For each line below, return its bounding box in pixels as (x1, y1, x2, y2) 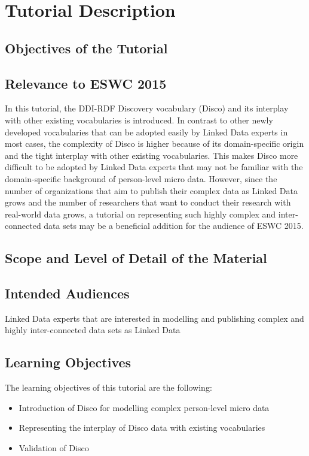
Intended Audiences (5, 284, 130, 303)
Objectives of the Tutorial (5, 38, 168, 57)
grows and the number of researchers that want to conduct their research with (5, 196, 291, 209)
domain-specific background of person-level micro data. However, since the (5, 172, 277, 185)
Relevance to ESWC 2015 (5, 74, 167, 92)
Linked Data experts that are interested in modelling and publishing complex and (5, 312, 304, 324)
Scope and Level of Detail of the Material (5, 249, 267, 267)
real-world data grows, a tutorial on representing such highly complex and (5, 207, 276, 220)
